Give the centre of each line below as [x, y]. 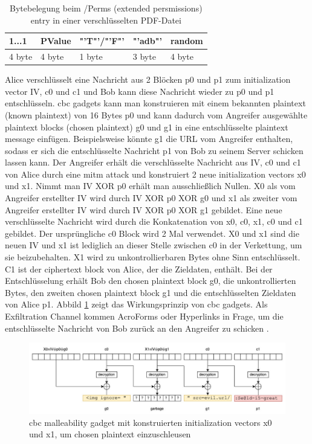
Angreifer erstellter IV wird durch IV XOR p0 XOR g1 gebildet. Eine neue [144, 209]
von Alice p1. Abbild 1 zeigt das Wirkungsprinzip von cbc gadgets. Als [136, 304]
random [187, 41]
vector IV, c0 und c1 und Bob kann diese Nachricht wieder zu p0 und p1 [140, 91]
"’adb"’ [147, 41]
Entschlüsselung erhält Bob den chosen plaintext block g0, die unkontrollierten [151, 281]
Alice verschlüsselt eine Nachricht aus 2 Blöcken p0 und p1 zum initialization [148, 79]
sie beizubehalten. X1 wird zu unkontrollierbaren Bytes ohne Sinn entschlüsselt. [153, 257]
